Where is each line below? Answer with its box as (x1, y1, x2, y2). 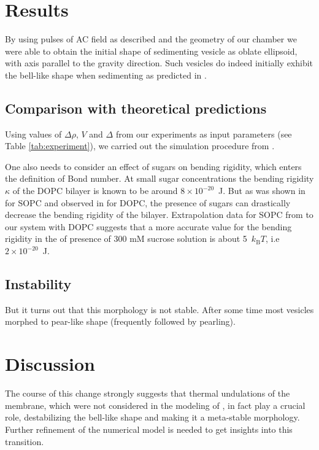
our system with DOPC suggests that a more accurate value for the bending (5, 220, 292, 233)
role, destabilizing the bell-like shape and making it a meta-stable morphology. (5, 411, 300, 424)
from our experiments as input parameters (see (115, 127, 292, 140)
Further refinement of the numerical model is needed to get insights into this (5, 422, 293, 435)
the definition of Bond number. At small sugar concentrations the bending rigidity (5, 172, 314, 185)
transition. (5, 435, 44, 448)
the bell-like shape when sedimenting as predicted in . (5, 68, 207, 81)
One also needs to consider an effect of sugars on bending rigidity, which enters (5, 160, 302, 173)
